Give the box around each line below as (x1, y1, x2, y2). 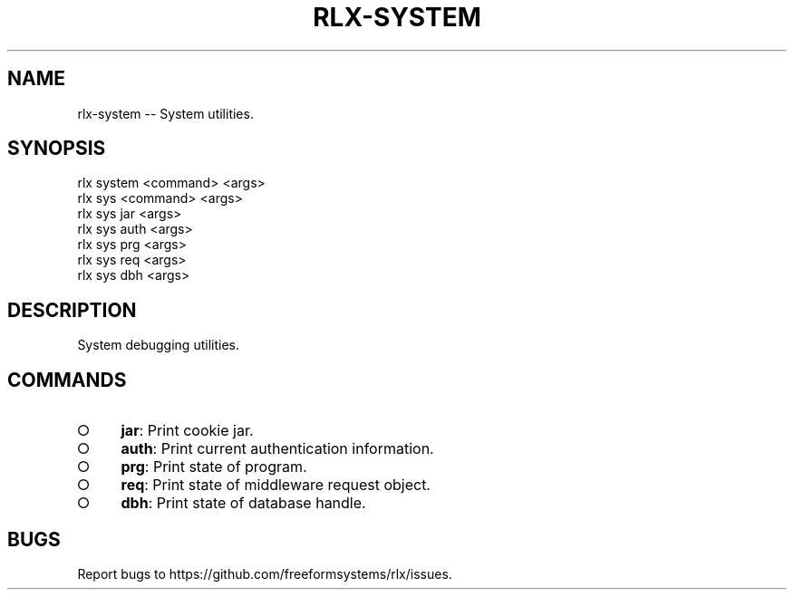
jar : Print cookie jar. (121, 421, 254, 440)
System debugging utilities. (77, 337, 239, 353)
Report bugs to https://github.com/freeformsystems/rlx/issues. (77, 565, 452, 582)
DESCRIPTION (7, 298, 137, 322)
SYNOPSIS (7, 137, 106, 160)
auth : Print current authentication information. (121, 439, 434, 458)
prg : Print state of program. (121, 457, 307, 477)
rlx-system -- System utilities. (77, 105, 254, 121)
